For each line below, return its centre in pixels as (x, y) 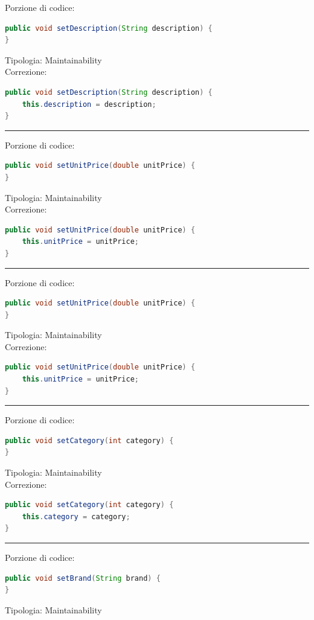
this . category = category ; (76, 516)
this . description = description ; (89, 104)
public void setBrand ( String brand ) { (83, 578)
